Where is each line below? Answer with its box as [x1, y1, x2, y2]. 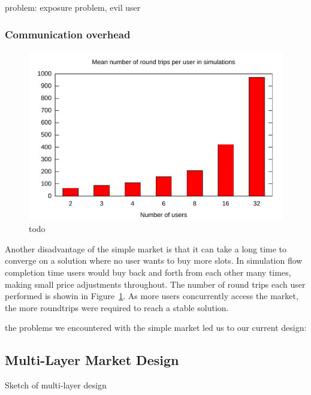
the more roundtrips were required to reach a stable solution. [5, 301, 229, 313]
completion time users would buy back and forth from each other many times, [5, 266, 291, 278]
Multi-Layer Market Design [5, 351, 179, 369]
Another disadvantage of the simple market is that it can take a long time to [5, 242, 287, 255]
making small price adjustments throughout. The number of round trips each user [5, 278, 306, 290]
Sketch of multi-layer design [5, 379, 107, 391]
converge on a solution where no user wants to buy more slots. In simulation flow [5, 254, 303, 267]
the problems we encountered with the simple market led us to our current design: [5, 321, 307, 334]
